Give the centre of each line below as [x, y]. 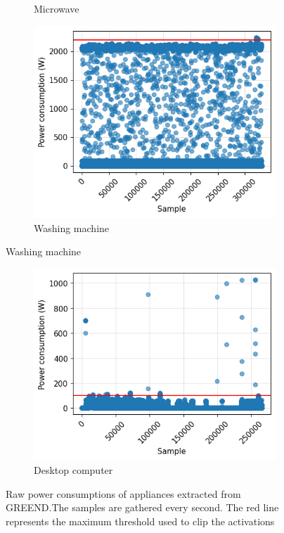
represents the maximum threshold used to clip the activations [140, 521]
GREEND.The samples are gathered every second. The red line [142, 507]
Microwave [57, 8]
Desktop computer [73, 469]
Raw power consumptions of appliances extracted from [123, 493]
